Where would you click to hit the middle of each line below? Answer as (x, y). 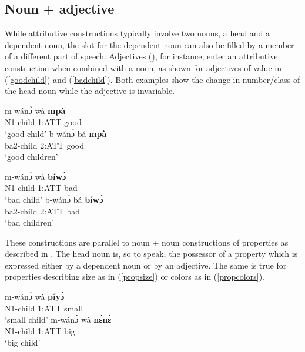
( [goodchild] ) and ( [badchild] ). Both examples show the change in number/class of (152, 79)
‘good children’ (31, 157)
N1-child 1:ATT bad (41, 188)
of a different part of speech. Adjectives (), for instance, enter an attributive (141, 56)
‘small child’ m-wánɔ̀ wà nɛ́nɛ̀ (58, 319)
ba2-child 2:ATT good (44, 145)
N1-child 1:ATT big (40, 331)
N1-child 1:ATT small (44, 308)
